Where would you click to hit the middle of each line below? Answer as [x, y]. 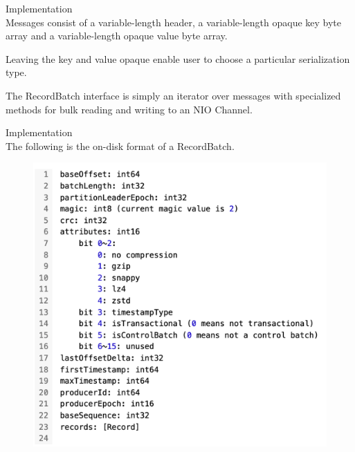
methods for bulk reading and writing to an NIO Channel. [129, 109]
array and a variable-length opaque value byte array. [117, 36]
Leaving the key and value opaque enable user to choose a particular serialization [178, 58]
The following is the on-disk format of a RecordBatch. [120, 145]
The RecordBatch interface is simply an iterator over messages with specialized [173, 95]
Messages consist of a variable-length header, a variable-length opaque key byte [174, 22]
